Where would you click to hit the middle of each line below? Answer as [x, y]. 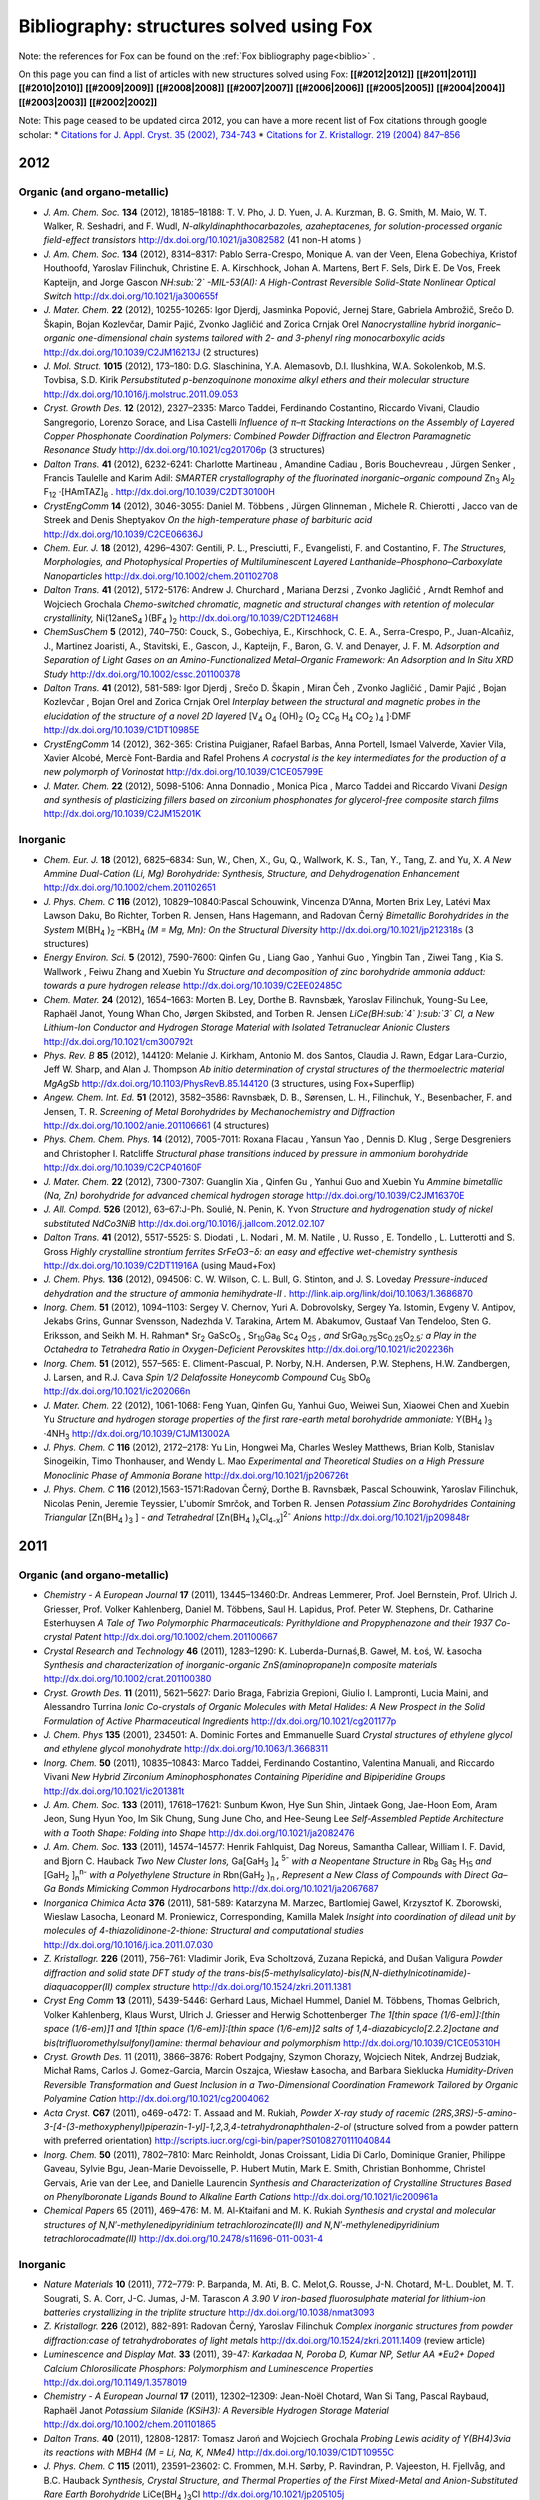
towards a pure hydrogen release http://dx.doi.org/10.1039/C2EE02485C [193, 986]
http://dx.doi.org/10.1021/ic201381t [114, 1791]
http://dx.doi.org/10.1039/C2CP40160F [123, 1167]
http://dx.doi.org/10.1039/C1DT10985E [121, 730]
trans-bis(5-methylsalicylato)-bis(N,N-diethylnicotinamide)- [347, 1972]
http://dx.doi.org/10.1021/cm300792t [118, 1041]
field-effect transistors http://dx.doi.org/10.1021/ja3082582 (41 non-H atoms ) [202, 240]
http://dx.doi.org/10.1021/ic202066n [117, 1391]
